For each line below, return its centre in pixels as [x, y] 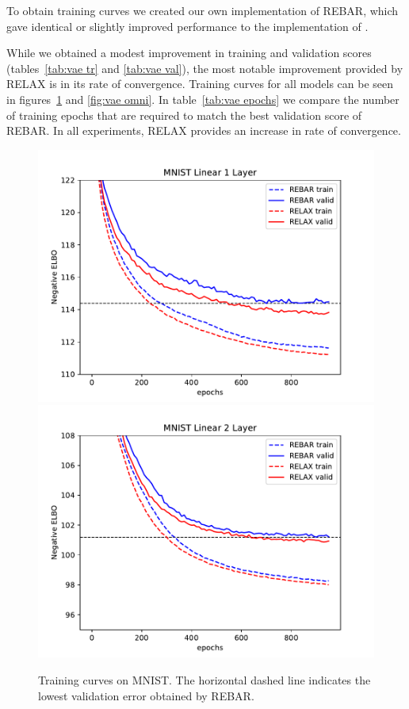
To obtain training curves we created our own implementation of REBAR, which [203, 10]
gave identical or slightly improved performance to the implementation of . [187, 26]
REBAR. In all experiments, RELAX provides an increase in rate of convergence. [204, 130]
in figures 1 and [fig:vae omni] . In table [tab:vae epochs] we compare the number [203, 99]
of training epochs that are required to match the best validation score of [184, 115]
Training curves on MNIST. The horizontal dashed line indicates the [204, 679]
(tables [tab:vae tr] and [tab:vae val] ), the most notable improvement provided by [205, 68]
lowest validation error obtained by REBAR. [146, 695]
